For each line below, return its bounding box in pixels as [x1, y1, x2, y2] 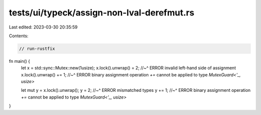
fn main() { [9, 58, 30, 64]
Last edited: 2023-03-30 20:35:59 [9, 24, 78, 30]
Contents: [9, 33, 29, 39]
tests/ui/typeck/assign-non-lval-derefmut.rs [9, 7, 194, 18]
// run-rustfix [19, 46, 55, 51]
